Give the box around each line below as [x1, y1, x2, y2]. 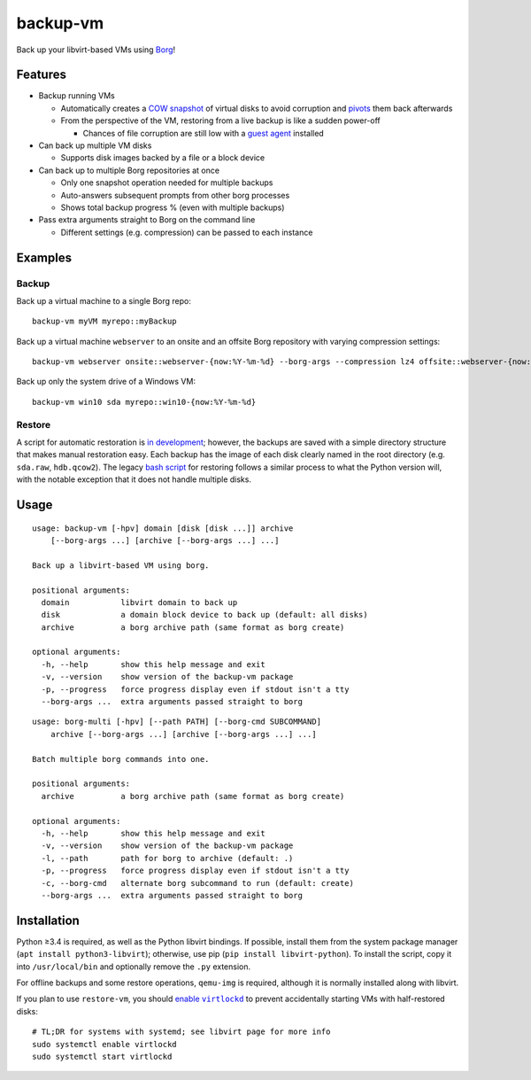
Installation [16, 913, 80, 928]
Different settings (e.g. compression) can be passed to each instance [60, 227, 313, 237]
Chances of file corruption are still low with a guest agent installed [82, 128, 325, 138]
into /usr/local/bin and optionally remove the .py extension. [16, 961, 251, 972]
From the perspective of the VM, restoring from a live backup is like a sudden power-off [60, 115, 381, 126]
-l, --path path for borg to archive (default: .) [41, 853, 294, 863]
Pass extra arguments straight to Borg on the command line [38, 214, 256, 225]
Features [16, 67, 66, 82]
